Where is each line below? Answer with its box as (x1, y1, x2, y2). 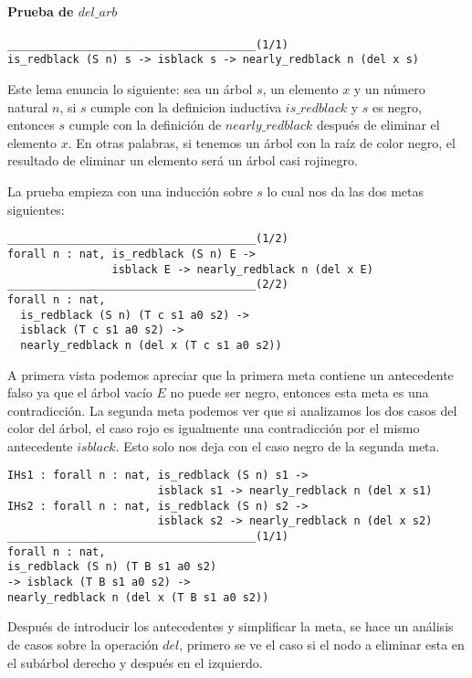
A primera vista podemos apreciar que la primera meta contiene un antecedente (7, 365, 454, 384)
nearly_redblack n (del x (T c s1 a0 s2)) (20, 338, 282, 352)
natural (7, 97, 48, 116)
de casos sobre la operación (7, 634, 159, 653)
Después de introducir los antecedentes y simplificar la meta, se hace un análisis (7, 617, 454, 636)
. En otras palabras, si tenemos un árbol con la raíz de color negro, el (68, 132, 456, 152)
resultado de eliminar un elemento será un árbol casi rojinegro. (7, 151, 358, 170)
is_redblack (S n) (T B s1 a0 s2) (7, 560, 217, 574)
